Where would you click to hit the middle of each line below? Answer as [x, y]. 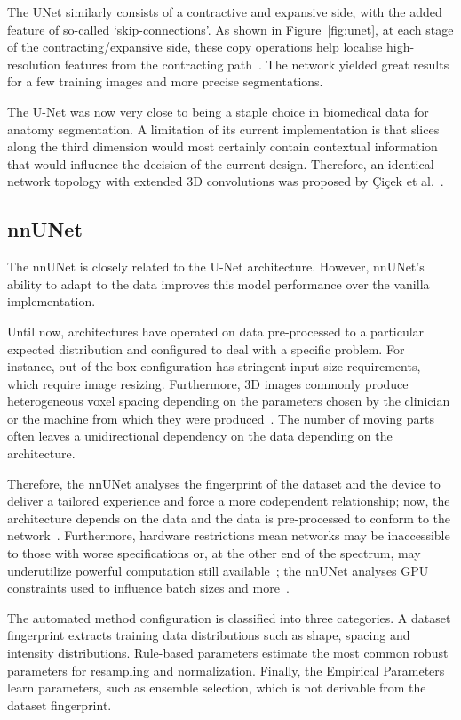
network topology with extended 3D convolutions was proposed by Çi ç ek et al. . [226, 181]
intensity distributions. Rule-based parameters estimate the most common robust [228, 653]
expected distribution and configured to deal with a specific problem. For [206, 348]
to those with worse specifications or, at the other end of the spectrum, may [214, 553]
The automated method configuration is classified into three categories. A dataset [229, 617]
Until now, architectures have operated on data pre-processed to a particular [216, 331]
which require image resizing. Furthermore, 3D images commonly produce [208, 383]
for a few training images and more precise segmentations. [165, 81]
